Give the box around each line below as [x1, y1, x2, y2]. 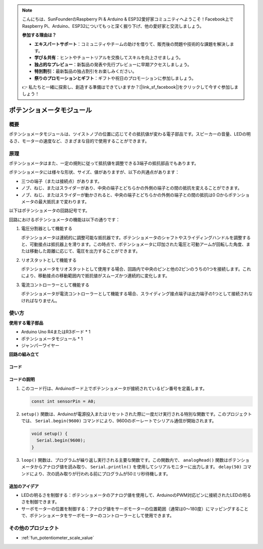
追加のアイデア [9, 483, 39, 489]
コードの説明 [9, 376, 35, 382]
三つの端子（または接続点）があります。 [21, 178, 102, 184]
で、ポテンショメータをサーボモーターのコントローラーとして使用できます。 [21, 512, 174, 519]
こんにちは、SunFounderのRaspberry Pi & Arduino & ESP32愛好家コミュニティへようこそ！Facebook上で [22, 16, 234, 22]
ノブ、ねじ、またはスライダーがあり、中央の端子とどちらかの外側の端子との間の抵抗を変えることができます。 [21, 185, 242, 191]
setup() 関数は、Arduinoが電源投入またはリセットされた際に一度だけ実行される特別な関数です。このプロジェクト [21, 411, 252, 417]
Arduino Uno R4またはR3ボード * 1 [21, 329, 91, 335]
